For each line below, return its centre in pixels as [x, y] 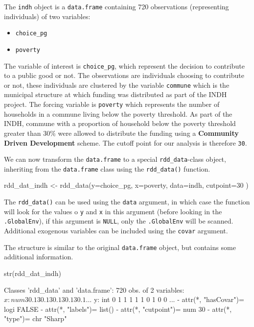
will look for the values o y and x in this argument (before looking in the [113, 211]
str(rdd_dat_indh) [33, 273]
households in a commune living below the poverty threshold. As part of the [118, 113]
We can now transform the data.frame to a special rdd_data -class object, [115, 159]
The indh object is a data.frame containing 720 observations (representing [116, 6]
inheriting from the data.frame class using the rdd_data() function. [107, 168]
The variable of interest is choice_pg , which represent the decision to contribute [124, 65]
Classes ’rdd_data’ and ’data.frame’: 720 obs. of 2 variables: [94, 289]
